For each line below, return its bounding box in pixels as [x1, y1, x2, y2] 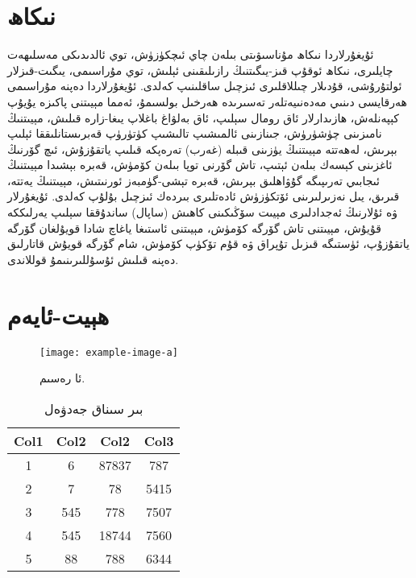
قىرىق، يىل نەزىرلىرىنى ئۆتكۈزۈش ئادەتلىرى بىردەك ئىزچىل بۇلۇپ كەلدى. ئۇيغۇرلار [7, 188, 400, 204]
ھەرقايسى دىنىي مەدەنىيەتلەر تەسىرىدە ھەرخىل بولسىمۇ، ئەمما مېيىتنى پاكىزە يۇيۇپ [7, 93, 407, 109]
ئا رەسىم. [40, 370, 85, 386]
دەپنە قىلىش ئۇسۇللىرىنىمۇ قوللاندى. [7, 250, 179, 267]
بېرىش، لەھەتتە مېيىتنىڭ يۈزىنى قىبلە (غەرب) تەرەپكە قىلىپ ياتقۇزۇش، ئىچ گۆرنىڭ [7, 140, 397, 157]
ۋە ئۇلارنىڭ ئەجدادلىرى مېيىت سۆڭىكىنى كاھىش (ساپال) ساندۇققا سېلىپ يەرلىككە [7, 204, 398, 221]
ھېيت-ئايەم [7, 298, 110, 331]
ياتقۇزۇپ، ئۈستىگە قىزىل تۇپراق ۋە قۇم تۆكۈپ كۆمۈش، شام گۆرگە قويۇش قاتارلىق [7, 235, 410, 252]
